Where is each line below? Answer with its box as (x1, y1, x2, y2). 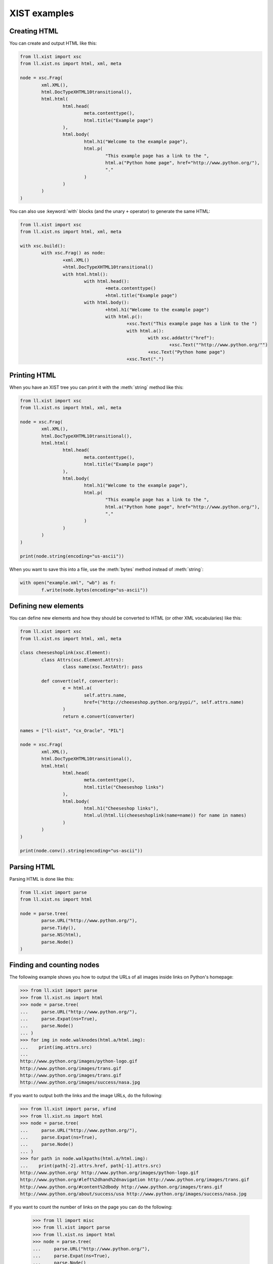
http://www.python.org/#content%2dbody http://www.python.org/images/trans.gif (20, 1184, 223, 1190)
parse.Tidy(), (41, 925, 76, 930)
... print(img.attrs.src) (20, 1044, 93, 1050)
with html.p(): (105, 313, 143, 320)
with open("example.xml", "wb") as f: (20, 580, 116, 586)
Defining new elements (9, 602, 84, 610)
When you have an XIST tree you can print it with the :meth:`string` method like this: (9, 384, 184, 390)
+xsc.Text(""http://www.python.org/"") (169, 342, 268, 348)
